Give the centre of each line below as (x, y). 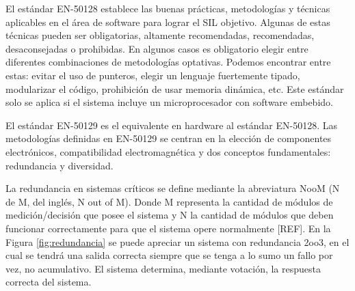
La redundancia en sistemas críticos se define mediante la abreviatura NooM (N (173, 188)
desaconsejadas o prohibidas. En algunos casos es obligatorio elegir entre (157, 48)
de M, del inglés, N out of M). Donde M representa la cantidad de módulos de (169, 201)
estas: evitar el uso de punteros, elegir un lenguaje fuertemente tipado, (153, 75)
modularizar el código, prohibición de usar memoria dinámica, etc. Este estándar (175, 88)
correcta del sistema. (49, 282)
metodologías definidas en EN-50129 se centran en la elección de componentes (169, 138)
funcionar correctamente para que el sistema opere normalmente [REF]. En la (168, 228)
